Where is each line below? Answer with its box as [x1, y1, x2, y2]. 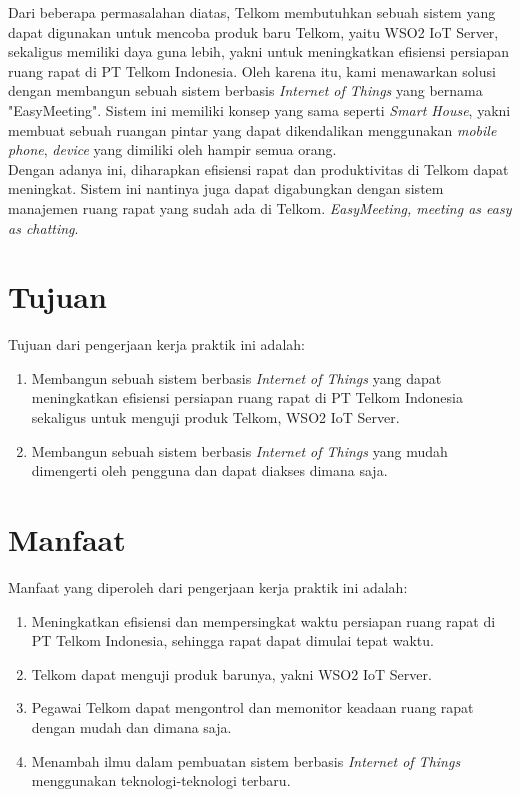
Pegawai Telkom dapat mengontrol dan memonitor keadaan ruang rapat [31, 697, 474, 718]
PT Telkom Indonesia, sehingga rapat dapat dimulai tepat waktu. [31, 630, 434, 651]
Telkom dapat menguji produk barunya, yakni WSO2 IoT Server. [31, 663, 432, 684]
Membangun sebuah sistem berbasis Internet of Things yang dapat [31, 367, 442, 388]
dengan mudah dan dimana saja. [31, 716, 232, 737]
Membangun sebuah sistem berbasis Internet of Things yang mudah [31, 440, 448, 461]
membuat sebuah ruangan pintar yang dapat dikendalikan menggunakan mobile [8, 119, 497, 140]
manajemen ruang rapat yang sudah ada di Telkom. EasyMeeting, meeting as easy [8, 197, 512, 218]
